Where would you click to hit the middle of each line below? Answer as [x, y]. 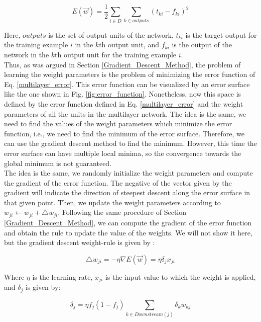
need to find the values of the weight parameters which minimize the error [118, 124]
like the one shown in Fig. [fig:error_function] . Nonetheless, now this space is [123, 94]
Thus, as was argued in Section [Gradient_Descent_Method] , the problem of [122, 64]
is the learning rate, [62, 276]
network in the [27, 54]
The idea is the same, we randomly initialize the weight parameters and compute [128, 173]
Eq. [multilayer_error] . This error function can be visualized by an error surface [127, 84]
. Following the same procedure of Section [122, 212]
